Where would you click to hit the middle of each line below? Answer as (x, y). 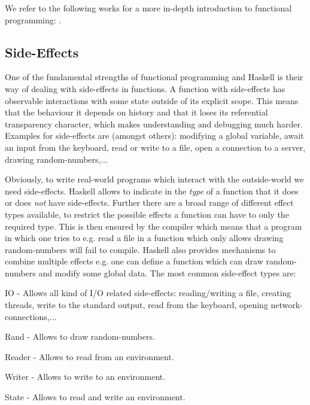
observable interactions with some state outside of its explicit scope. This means (152, 100)
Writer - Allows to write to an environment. (85, 377)
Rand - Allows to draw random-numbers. (80, 337)
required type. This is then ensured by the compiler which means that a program (154, 226)
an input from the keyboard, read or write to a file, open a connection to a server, (155, 147)
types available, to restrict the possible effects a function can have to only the (147, 214)
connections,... (31, 316)
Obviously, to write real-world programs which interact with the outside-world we (154, 179)
